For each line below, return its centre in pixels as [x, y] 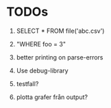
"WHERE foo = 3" [41, 44]
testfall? [27, 83]
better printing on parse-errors [60, 57]
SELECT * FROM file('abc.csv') [60, 31]
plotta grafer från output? [52, 97]
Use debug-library [42, 70]
